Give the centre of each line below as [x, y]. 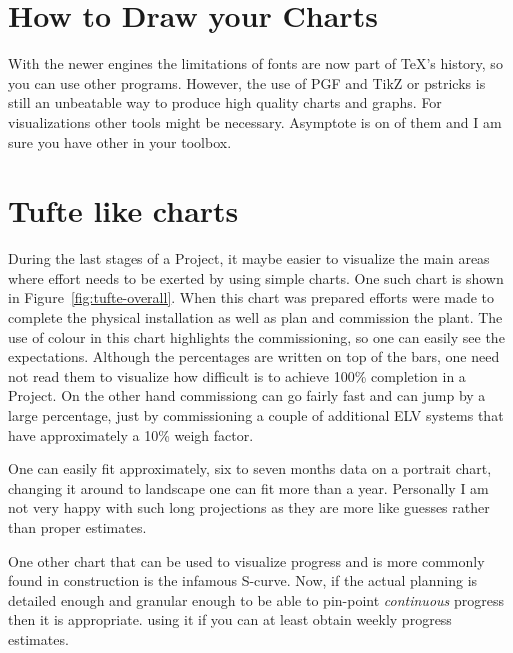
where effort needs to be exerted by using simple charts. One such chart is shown [256, 277]
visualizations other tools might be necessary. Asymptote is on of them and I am [255, 121]
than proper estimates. [77, 526]
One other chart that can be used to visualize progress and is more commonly [246, 560]
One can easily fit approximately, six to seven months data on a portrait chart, [250, 468]
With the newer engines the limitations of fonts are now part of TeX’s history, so [255, 63]
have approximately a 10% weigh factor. [131, 434]
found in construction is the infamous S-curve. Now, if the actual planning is [243, 580]
